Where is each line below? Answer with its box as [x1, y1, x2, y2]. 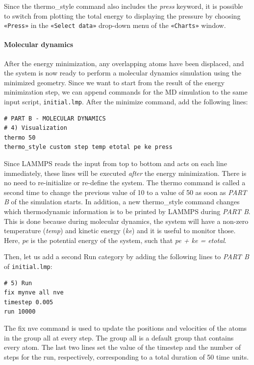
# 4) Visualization [4, 124, 67, 132]
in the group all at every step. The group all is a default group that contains [4, 332, 234, 342]
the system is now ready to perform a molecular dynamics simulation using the [4, 68, 241, 78]
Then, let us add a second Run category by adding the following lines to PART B [4, 251, 249, 262]
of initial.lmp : [4, 261, 52, 271]
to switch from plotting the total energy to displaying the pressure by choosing [4, 10, 241, 21]
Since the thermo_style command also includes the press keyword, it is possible [4, 1, 243, 11]
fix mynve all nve [4, 289, 64, 296]
